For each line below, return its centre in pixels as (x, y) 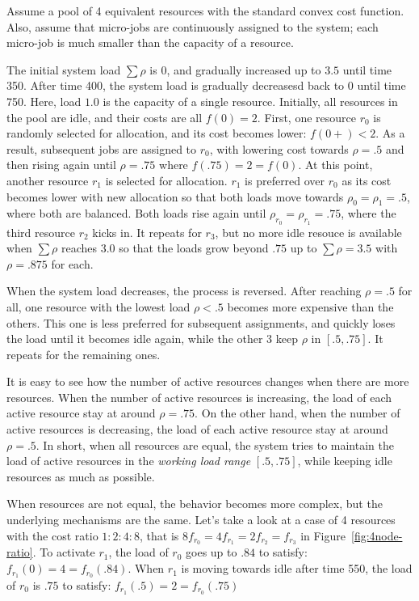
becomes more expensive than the (310, 306)
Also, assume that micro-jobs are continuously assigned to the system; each (193, 26)
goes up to (212, 552)
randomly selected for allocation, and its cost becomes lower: (157, 133)
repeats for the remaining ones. (84, 354)
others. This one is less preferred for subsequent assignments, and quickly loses (201, 322)
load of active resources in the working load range (129, 461)
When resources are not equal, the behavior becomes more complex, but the (195, 504)
